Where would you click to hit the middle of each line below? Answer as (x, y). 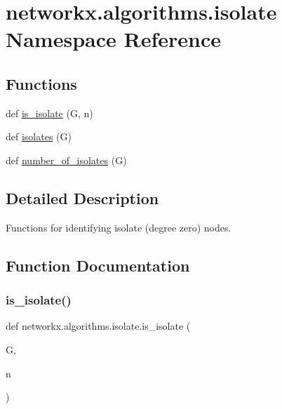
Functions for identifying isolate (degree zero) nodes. (119, 227)
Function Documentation (98, 265)
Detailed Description (82, 197)
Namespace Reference (113, 39)
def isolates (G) (39, 136)
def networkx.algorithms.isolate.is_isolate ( (98, 326)
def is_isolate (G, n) (49, 113)
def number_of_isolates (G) (66, 160)
